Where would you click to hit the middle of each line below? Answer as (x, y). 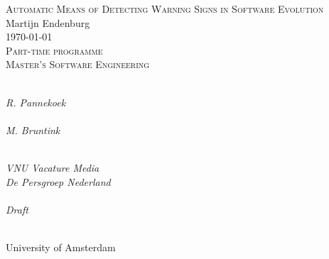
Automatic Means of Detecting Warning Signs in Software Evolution (165, 9)
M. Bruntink (33, 129)
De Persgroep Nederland (58, 181)
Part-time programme (54, 50)
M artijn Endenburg (48, 22)
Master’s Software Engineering (78, 64)
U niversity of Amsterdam (61, 247)
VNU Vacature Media (53, 167)
